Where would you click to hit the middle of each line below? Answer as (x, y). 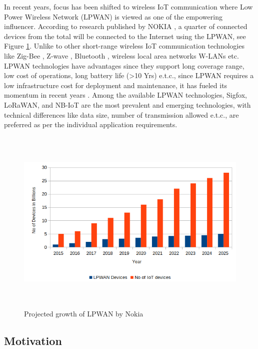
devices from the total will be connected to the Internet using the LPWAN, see (125, 36)
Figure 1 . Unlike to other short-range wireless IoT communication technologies (124, 46)
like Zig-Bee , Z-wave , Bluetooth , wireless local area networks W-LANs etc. (121, 55)
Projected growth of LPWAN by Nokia (84, 314)
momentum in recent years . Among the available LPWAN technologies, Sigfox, (125, 95)
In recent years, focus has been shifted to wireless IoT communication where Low (128, 7)
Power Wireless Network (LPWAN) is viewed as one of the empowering (113, 16)
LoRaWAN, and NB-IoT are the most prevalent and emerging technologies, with (127, 104)
